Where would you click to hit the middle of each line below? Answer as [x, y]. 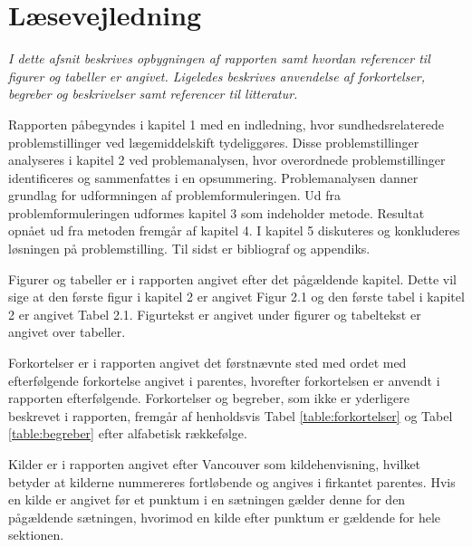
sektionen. [36, 535]
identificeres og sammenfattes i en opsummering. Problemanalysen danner [213, 177]
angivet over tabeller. [67, 332]
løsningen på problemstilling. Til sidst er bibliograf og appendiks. [189, 249]
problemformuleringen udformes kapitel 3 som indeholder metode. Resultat [217, 212]
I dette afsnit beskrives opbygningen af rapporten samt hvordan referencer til [219, 58]
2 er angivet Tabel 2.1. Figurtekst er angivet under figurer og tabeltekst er [215, 314]
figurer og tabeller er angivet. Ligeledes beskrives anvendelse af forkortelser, [217, 76]
